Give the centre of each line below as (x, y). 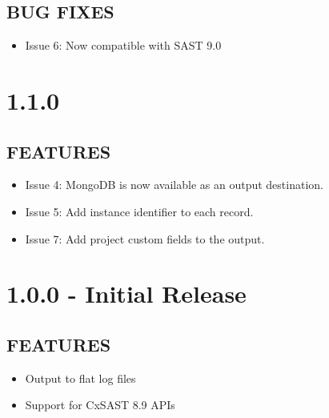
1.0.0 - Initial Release (126, 293)
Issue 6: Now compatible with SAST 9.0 (123, 45)
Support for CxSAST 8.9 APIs (100, 405)
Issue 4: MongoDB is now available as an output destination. (174, 185)
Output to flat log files (80, 378)
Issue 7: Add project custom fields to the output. (145, 238)
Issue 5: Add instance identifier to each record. (139, 211)
